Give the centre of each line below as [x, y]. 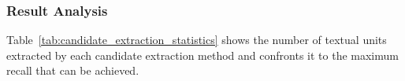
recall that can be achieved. [73, 70]
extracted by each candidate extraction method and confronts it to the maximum [202, 55]
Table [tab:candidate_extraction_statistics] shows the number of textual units [197, 40]
